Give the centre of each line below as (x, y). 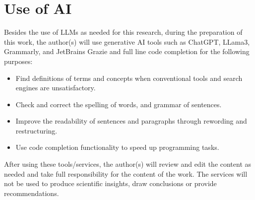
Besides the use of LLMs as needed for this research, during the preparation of (123, 32)
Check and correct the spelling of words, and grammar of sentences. (119, 104)
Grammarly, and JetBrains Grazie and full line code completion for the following (127, 51)
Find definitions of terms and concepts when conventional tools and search (129, 78)
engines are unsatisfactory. (56, 88)
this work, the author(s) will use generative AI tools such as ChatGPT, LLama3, (127, 41)
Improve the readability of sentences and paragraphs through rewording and (131, 121)
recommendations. (32, 193)
